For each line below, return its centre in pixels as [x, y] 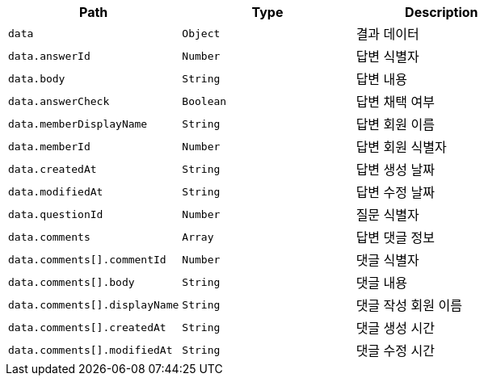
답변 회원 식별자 [401, 147]
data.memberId [49, 146]
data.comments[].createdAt [87, 327]
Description [442, 12]
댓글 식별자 [387, 260]
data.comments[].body [72, 282]
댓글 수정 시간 [395, 351]
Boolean [204, 101]
